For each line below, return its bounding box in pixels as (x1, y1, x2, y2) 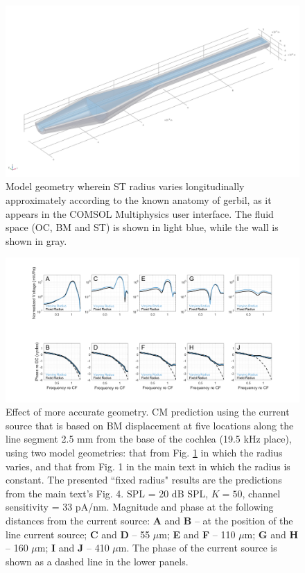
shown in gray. (6, 233, 67, 248)
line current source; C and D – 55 (6, 527, 150, 541)
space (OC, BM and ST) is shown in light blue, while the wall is (6, 220, 279, 234)
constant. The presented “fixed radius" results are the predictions (6, 472, 282, 487)
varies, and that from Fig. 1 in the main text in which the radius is (6, 459, 290, 473)
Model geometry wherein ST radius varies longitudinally (6, 179, 245, 194)
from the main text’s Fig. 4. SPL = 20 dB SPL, (6, 486, 209, 500)
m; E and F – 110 (159, 527, 236, 541)
